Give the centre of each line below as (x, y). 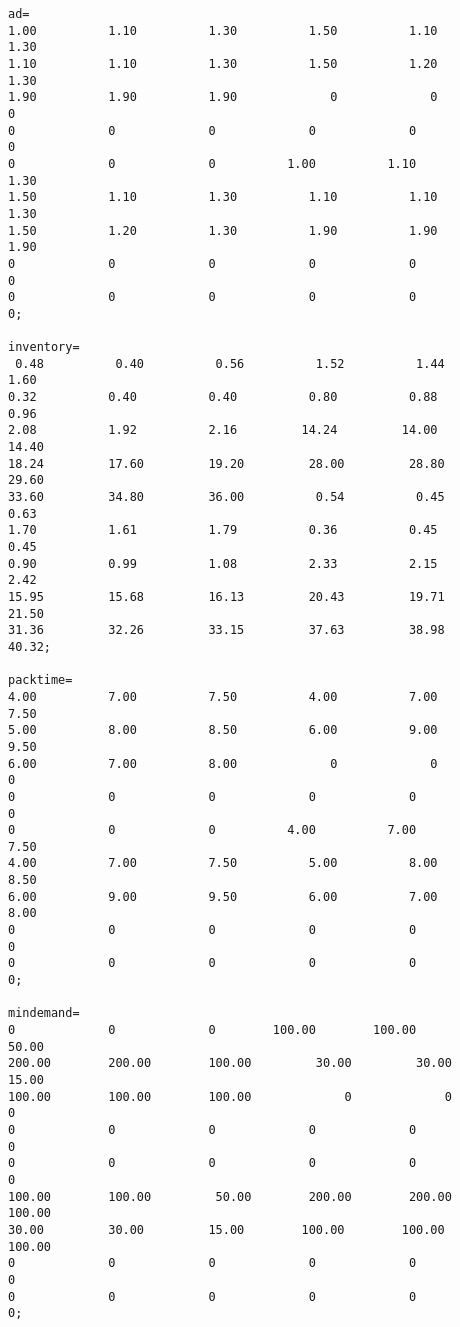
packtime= (40, 680)
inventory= (44, 347)
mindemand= (44, 1013)
